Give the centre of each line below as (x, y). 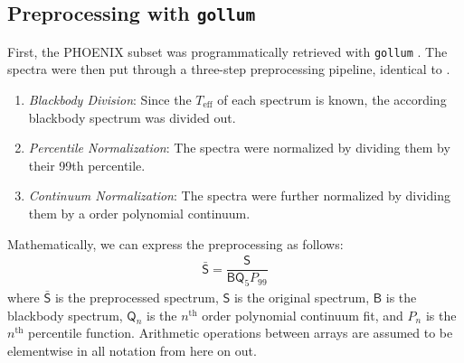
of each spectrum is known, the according (332, 100)
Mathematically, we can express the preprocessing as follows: (175, 243)
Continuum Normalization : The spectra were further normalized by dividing (239, 195)
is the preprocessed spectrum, (137, 298)
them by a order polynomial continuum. (139, 213)
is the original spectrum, (302, 298)
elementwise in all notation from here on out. (132, 351)
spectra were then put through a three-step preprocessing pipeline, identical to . (229, 69)
